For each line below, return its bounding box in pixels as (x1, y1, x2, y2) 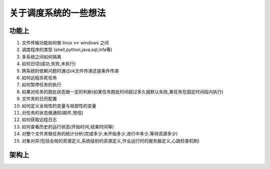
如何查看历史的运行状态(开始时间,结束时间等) (21, 123, 114, 129)
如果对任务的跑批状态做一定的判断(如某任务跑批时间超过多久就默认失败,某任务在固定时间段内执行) (21, 88, 223, 94)
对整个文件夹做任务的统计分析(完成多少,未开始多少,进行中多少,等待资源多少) (21, 130, 178, 137)
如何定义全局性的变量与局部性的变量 (21, 102, 96, 108)
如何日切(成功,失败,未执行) (21, 60, 76, 67)
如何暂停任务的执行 (21, 81, 61, 87)
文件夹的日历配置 (21, 95, 57, 102)
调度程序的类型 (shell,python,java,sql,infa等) (21, 46, 112, 52)
